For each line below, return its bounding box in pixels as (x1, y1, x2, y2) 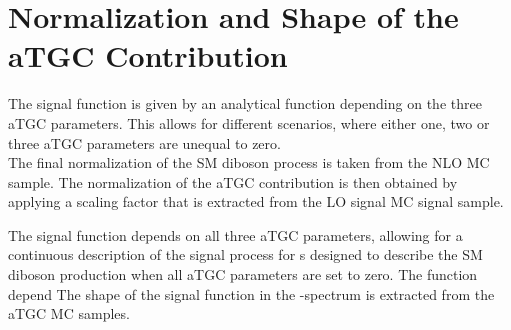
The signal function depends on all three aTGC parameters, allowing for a (8, 224, 463, 245)
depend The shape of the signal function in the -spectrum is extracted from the (8, 283, 495, 304)
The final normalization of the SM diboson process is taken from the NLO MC (8, 152, 490, 173)
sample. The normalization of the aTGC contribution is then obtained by (8, 171, 458, 192)
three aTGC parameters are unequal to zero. (8, 132, 281, 153)
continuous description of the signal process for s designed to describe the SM (8, 244, 483, 265)
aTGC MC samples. (8, 303, 130, 324)
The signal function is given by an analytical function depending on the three (8, 93, 482, 114)
